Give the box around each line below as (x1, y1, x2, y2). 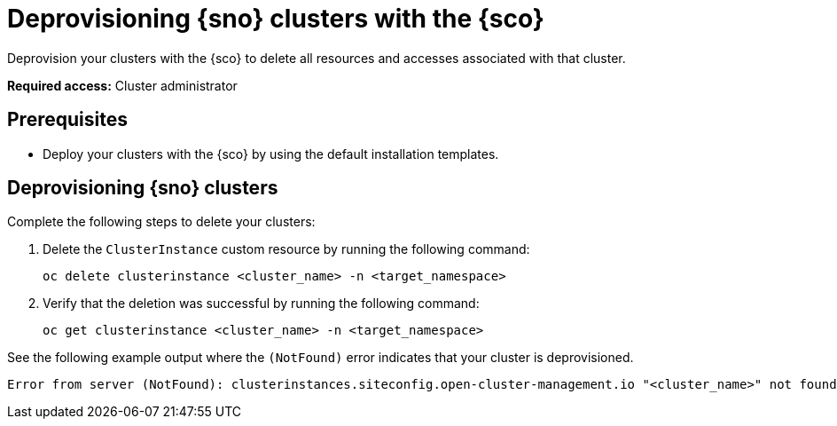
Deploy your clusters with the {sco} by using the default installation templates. (43, 146, 499, 162)
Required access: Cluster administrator (7, 77, 238, 93)
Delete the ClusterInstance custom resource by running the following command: (43, 241, 530, 257)
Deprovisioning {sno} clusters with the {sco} (7, 4, 544, 34)
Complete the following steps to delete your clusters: (7, 214, 316, 230)
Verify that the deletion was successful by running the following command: (43, 296, 480, 312)
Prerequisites (7, 108, 128, 131)
